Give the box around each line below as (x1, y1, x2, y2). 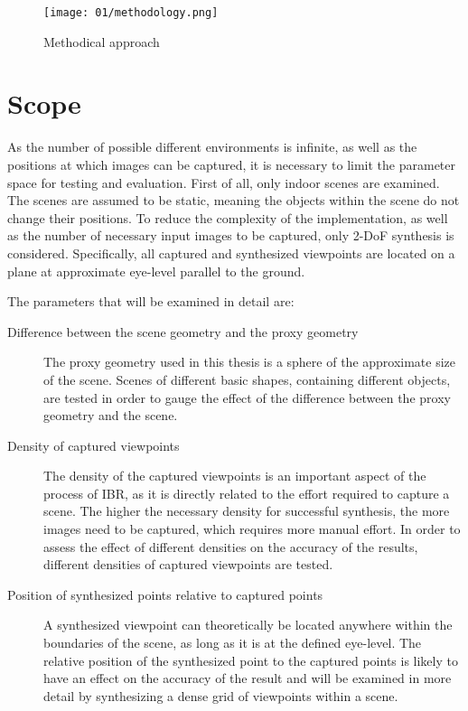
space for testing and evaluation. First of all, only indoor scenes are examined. (7, 173, 440, 192)
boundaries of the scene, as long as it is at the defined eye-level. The (43, 633, 422, 652)
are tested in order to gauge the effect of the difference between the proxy (43, 388, 451, 407)
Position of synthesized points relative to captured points (7, 585, 323, 603)
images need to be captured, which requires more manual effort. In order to (43, 519, 461, 538)
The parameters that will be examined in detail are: (7, 292, 295, 311)
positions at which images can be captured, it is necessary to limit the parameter (7, 154, 456, 173)
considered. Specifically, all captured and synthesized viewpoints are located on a (7, 243, 455, 262)
